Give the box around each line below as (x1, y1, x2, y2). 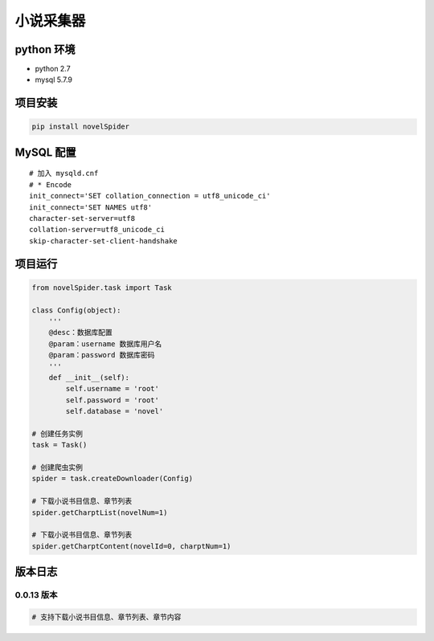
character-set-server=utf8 (29, 214, 136, 223)
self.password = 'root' (65, 395, 160, 405)
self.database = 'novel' (65, 406, 164, 416)
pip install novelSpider (31, 122, 130, 132)
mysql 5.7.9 (35, 75, 72, 84)
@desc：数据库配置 (48, 328, 113, 337)
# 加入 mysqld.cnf (29, 169, 99, 178)
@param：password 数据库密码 (48, 350, 155, 360)
